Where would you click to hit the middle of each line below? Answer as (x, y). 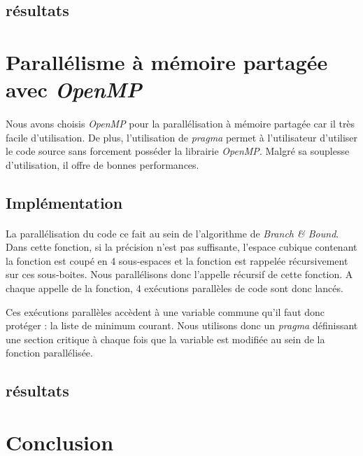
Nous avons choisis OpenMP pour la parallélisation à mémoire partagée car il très (180, 123)
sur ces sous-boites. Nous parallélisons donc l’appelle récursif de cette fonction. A (179, 274)
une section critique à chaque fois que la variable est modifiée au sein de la (165, 339)
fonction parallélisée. (49, 353)
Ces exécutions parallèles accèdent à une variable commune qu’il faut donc (165, 311)
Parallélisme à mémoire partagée (167, 61)
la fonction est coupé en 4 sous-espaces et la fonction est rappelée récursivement (177, 260)
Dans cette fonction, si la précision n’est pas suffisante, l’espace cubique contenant (181, 247)
